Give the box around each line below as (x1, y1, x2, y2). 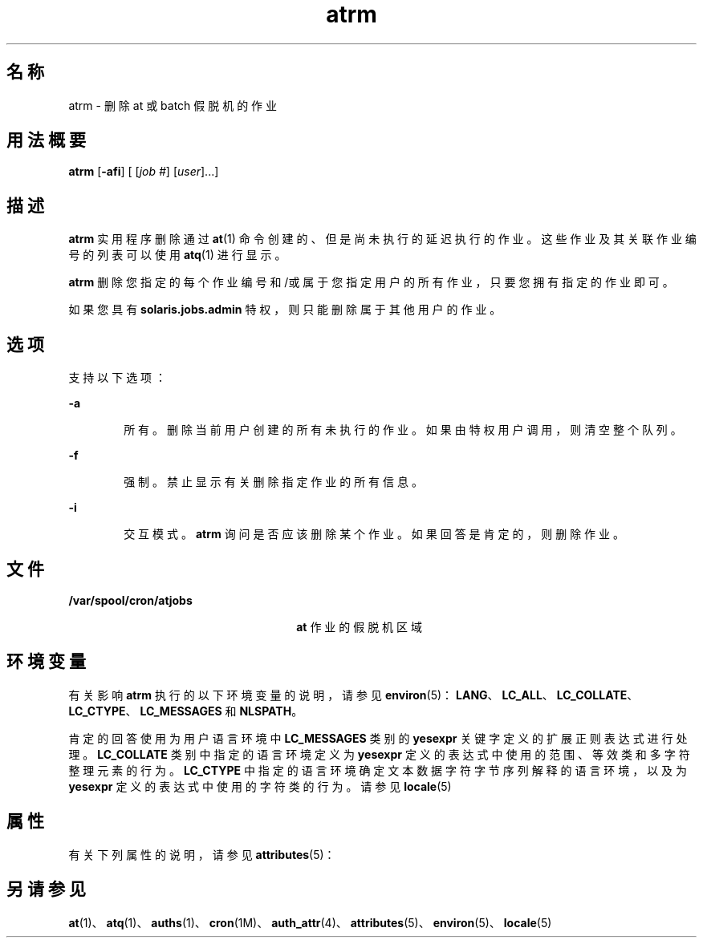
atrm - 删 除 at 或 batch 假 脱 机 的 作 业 (68, 98, 278, 112)
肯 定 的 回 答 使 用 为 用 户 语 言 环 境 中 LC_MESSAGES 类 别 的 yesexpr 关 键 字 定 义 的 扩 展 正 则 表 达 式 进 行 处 (68, 731, 688, 745)
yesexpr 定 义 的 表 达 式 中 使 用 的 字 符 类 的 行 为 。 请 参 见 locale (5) (68, 779, 452, 793)
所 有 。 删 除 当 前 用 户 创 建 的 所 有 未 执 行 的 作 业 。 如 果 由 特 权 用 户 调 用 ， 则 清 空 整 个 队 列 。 (124, 423, 682, 437)
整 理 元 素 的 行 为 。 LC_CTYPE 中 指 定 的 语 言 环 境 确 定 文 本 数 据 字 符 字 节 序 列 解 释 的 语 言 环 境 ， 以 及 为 (68, 763, 688, 777)
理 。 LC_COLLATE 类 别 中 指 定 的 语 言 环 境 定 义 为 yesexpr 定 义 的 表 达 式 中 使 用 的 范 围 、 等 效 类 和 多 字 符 (68, 747, 690, 761)
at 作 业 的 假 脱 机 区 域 (296, 619, 422, 634)
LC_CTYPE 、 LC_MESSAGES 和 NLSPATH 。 (68, 703, 303, 718)
